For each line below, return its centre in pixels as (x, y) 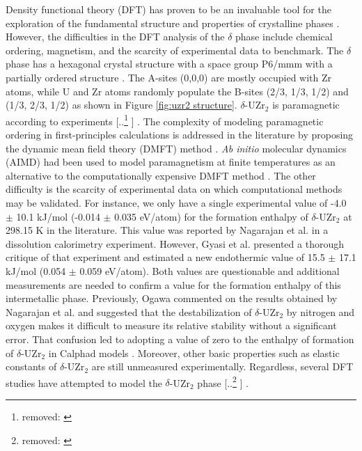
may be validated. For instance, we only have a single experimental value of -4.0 (176, 202)
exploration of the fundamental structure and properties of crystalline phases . (173, 23)
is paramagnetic (306, 105)
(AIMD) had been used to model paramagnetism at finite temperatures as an (171, 162)
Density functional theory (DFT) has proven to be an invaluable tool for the (168, 9)
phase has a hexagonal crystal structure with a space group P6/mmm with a (169, 64)
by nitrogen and (321, 311)
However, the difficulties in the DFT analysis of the (115, 37)
